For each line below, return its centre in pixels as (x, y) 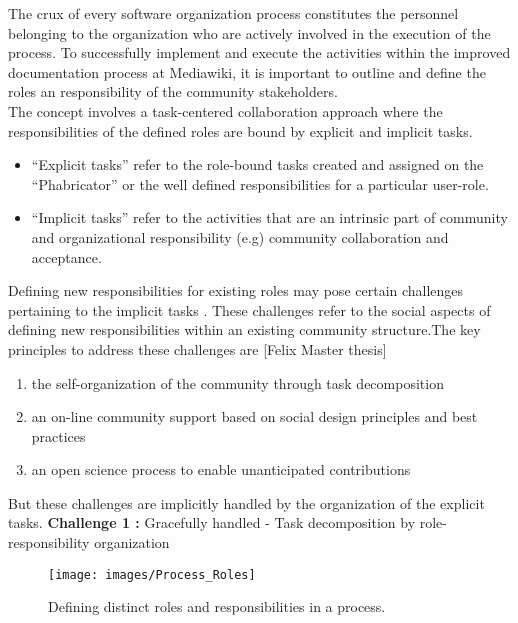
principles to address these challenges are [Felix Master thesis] (197, 348)
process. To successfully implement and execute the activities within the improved (259, 52)
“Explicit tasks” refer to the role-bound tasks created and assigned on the (257, 164)
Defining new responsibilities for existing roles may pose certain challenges (236, 290)
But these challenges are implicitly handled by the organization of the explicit (246, 502)
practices (58, 435)
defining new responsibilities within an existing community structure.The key (244, 329)
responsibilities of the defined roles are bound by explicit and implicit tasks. (240, 130)
